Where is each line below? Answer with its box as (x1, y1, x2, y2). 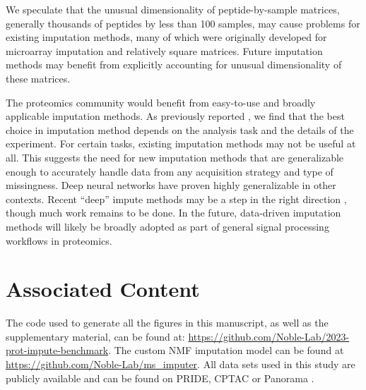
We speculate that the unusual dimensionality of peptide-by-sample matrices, (6, 2, 340, 16)
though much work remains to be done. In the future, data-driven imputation (6, 205, 341, 220)
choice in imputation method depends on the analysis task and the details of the (6, 122, 354, 137)
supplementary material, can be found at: (6, 329, 185, 343)
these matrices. (6, 71, 71, 85)
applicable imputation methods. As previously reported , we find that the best (6, 109, 345, 123)
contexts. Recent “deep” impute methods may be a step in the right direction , (6, 191, 347, 206)
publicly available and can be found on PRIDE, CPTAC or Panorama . (6, 370, 314, 385)
